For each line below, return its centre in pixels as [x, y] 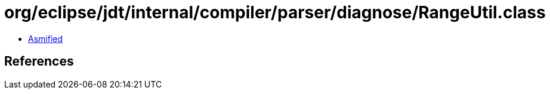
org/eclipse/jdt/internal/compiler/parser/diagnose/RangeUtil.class [275, 12]
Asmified [46, 38]
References [39, 61]
